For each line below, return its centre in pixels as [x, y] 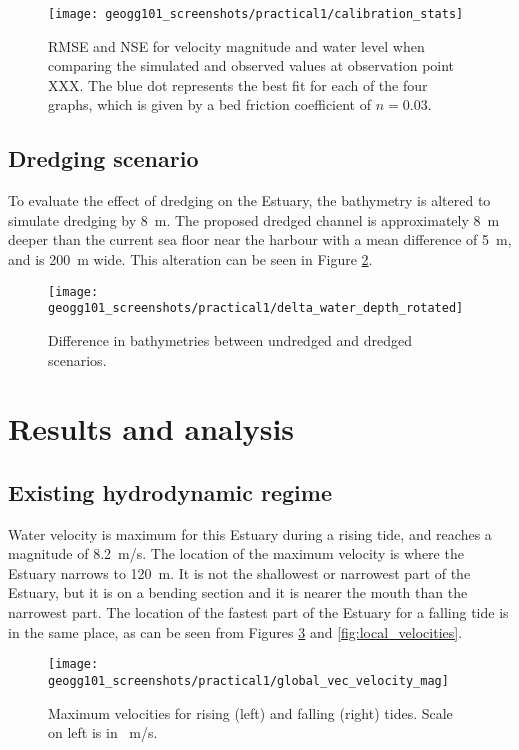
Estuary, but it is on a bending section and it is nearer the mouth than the [238, 592]
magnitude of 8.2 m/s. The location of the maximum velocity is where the [236, 553]
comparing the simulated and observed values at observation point [251, 65]
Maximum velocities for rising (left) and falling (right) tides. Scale [250, 712]
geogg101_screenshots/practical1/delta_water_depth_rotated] [256, 308]
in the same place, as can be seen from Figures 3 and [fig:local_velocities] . [235, 631]
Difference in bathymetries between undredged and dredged [230, 339]
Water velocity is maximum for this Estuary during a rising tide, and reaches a [250, 533]
